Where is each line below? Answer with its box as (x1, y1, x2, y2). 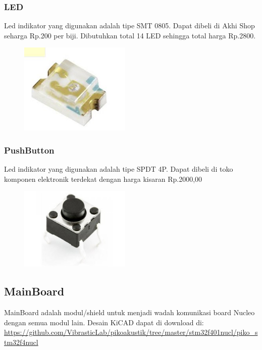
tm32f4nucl (4, 336, 38, 347)
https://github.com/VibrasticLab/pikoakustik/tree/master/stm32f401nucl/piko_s (4, 327, 258, 337)
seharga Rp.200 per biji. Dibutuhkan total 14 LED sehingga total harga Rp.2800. (4, 30, 256, 40)
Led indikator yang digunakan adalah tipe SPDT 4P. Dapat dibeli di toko (4, 164, 233, 174)
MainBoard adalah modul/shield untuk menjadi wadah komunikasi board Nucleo (4, 307, 255, 318)
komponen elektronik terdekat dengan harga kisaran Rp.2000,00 (4, 173, 202, 184)
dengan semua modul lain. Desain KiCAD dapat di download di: (4, 317, 204, 327)
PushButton (4, 143, 55, 156)
